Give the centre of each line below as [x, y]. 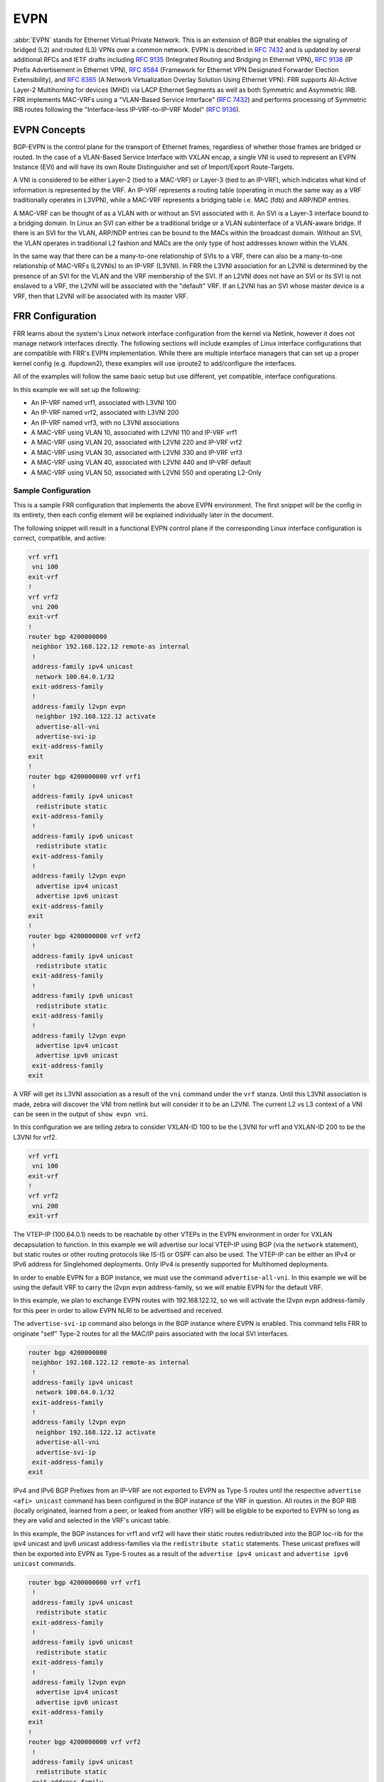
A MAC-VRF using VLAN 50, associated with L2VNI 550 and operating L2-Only [146, 472]
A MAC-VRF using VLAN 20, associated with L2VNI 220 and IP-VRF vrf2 [137, 443]
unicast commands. [44, 1564]
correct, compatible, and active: [60, 537]
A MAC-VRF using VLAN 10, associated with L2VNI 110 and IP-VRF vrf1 [134, 433]
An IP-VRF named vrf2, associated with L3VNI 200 [105, 413]
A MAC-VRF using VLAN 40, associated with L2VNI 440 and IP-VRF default [141, 463]
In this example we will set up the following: [77, 389]
